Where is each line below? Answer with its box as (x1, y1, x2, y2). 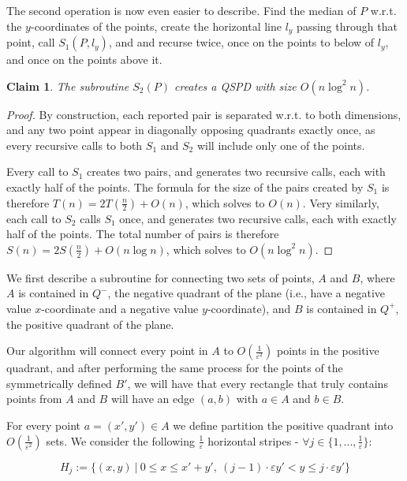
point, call (6, 34, 55, 50)
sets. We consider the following (46, 432, 195, 449)
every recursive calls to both (6, 136, 143, 153)
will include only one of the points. (196, 136, 365, 153)
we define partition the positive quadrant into (173, 416, 394, 433)
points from (6, 390, 62, 407)
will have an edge (110, 390, 195, 407)
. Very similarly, (302, 194, 379, 211)
